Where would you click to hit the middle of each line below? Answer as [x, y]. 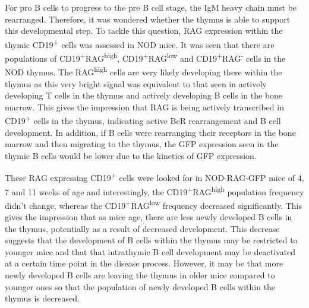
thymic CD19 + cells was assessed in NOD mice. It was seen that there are [140, 43]
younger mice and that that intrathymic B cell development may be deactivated [150, 251]
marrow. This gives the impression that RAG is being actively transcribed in [144, 107]
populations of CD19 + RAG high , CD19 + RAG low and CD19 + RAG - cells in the [145, 57]
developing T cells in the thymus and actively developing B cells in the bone [144, 95]
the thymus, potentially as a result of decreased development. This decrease [142, 228]
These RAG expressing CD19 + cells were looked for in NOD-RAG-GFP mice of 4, [154, 177]
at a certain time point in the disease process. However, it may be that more [144, 263]
